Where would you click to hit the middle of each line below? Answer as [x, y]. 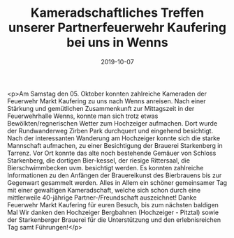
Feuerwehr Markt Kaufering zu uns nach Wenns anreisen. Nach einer [107, 101]
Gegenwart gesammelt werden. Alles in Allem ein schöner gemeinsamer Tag [117, 182]
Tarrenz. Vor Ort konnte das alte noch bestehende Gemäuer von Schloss [112, 153]
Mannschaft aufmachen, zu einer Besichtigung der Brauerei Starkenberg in [115, 145]
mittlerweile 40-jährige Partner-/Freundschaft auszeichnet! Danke [102, 198]
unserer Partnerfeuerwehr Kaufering [117, 28]
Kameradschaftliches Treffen [117, 13]
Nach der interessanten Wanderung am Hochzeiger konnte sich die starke [114, 138]
